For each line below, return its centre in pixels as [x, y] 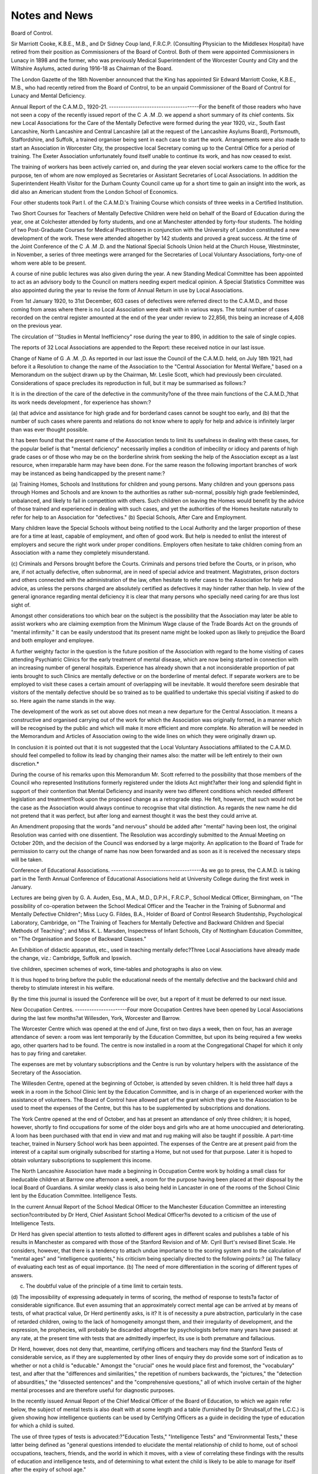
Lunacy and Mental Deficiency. [49, 96]
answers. [22, 1275]
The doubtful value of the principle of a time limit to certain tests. [104, 1286]
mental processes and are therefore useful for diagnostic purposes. [93, 1390]
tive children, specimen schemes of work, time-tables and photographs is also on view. [117, 969]
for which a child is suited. [43, 1426]
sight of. [21, 605]
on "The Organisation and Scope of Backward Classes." [79, 939]
